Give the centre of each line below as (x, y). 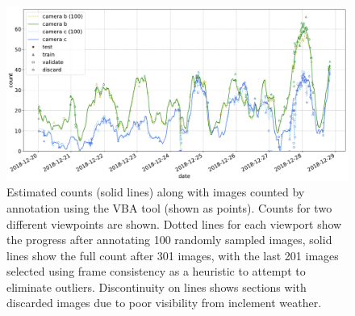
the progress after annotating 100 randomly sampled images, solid (169, 240)
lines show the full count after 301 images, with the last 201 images (173, 255)
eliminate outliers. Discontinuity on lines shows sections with (157, 287)
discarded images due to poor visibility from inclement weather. (164, 303)
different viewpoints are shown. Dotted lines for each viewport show (174, 223)
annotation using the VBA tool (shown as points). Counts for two (169, 207)
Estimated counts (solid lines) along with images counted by (156, 192)
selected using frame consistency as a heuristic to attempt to (156, 271)
